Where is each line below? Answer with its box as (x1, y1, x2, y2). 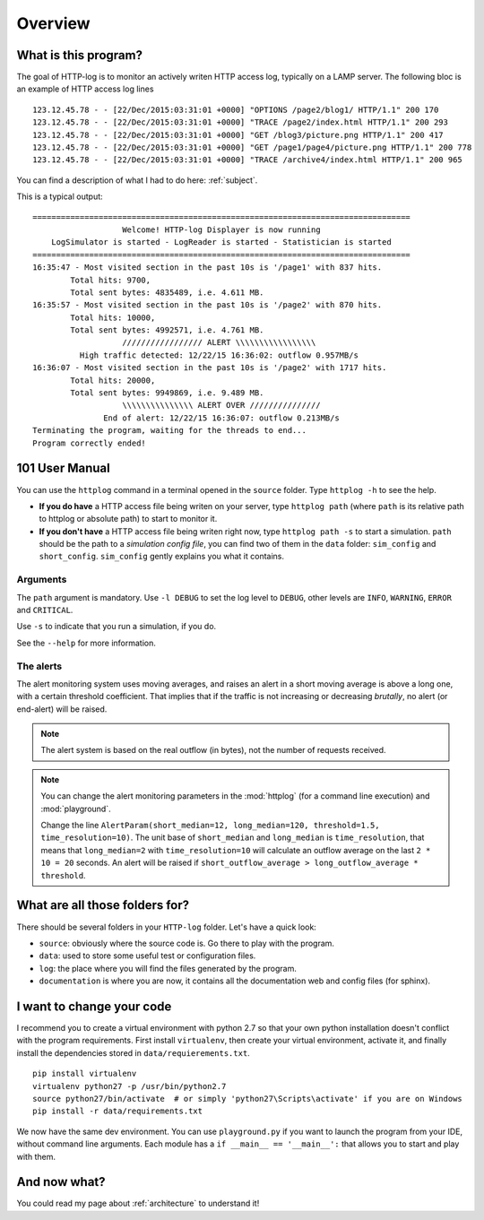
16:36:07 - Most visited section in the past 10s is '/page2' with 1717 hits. (32, 363, 387, 373)
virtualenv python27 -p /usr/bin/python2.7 (32, 1081, 227, 1091)
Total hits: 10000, (70, 312, 156, 323)
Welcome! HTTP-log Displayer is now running (122, 224, 322, 235)
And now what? (16, 1174, 107, 1190)
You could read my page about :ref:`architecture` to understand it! (16, 1198, 260, 1209)
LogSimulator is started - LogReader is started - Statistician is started (50, 238, 392, 247)
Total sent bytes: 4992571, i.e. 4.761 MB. (70, 325, 264, 335)
